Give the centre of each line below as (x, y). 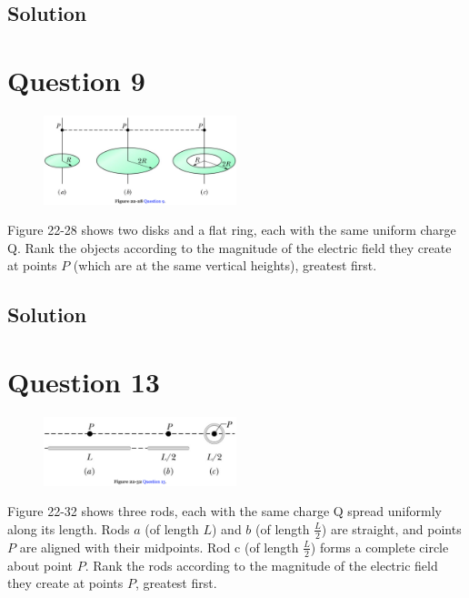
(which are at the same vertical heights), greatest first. (225, 265)
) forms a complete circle (379, 547)
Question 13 (84, 381)
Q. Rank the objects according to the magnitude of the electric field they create (230, 247)
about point (40, 565)
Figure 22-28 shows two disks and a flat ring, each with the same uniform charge (232, 230)
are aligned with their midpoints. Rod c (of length (159, 547)
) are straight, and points (391, 528)
